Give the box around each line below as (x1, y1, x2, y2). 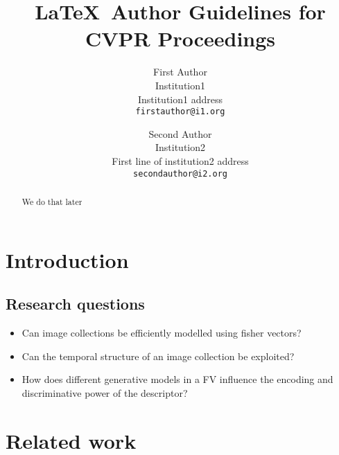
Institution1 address (137, 91, 223, 106)
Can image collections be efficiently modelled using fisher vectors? (21, 325, 302, 340)
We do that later (21, 195, 82, 207)
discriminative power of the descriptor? (21, 385, 188, 400)
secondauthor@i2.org (132, 168, 228, 179)
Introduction (6, 245, 129, 274)
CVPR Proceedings (85, 24, 276, 53)
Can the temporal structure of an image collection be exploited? (21, 348, 295, 363)
